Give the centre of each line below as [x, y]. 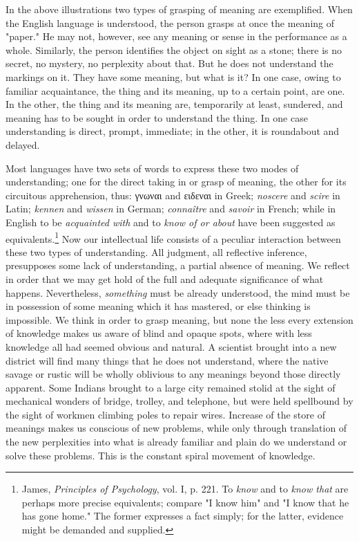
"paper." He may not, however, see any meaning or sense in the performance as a [176, 36]
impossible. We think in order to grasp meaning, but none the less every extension [179, 319]
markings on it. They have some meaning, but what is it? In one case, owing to [173, 76]
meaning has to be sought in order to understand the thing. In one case [157, 117]
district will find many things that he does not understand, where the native [167, 360]
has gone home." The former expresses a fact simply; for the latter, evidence [183, 516]
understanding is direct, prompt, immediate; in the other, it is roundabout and [173, 131]
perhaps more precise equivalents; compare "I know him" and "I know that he [185, 502]
